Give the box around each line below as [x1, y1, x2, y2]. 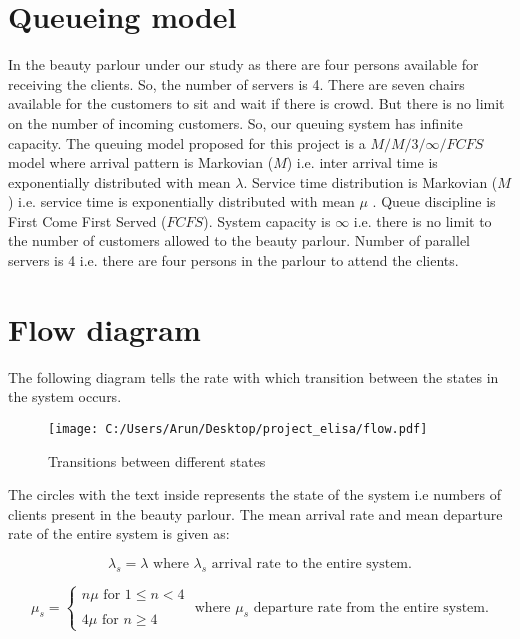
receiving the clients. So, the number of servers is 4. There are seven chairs [8, 73, 465, 94]
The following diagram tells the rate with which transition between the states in [8, 366, 499, 387]
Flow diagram [8, 308, 201, 349]
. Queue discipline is [372, 191, 496, 212]
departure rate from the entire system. [253, 600, 489, 615]
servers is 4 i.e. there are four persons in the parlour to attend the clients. [8, 250, 459, 271]
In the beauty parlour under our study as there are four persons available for [8, 54, 479, 75]
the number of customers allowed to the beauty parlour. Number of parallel [8, 230, 471, 251]
